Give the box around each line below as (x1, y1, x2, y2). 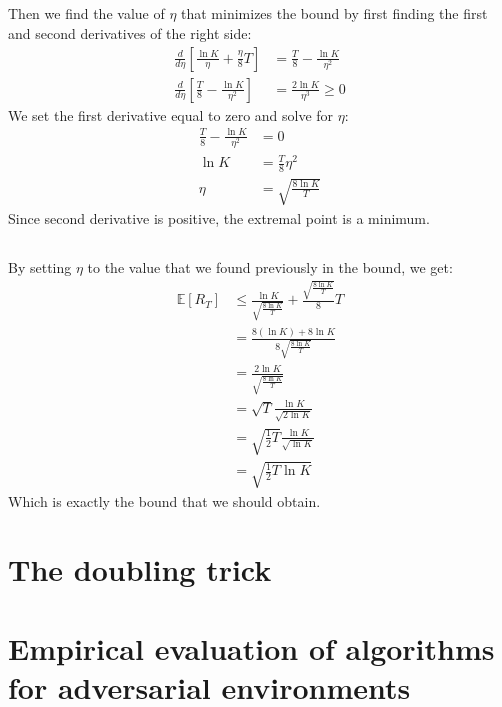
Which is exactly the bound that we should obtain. (8, 490, 321, 511)
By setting (8, 256, 72, 277)
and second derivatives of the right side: (8, 22, 252, 43)
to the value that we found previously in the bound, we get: (87, 256, 453, 277)
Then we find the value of (8, 3, 165, 24)
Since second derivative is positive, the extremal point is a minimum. (8, 207, 430, 228)
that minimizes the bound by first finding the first (181, 3, 488, 24)
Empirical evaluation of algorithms (8, 627, 495, 668)
